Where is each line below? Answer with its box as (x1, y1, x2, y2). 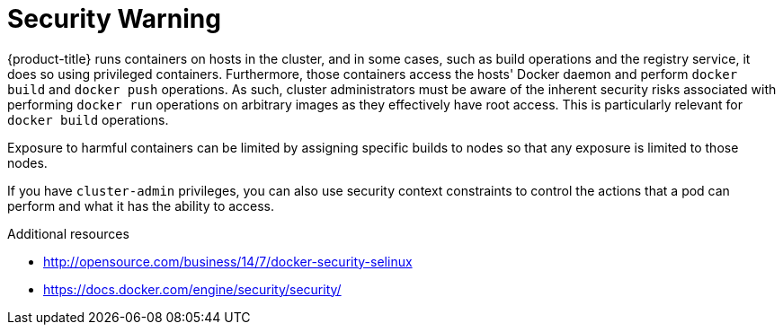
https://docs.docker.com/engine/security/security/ (43, 281, 342, 297)
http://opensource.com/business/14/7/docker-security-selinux (43, 253, 413, 269)
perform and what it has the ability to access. (7, 197, 275, 214)
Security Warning (7, 4, 221, 34)
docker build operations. (7, 111, 169, 127)
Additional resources (7, 225, 129, 241)
